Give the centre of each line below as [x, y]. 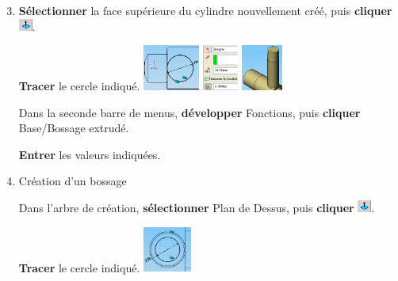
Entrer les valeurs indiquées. [90, 154]
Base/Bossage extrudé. [74, 128]
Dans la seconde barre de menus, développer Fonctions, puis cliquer [189, 112]
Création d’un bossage [73, 181]
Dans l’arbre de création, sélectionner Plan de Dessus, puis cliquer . [197, 208]
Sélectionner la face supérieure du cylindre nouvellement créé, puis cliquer [205, 10]
